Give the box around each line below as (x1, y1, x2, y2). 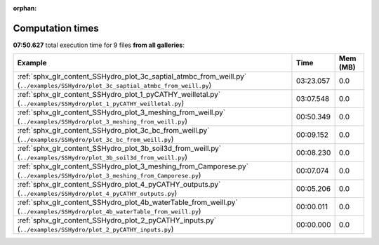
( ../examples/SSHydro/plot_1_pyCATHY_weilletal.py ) (17, 98, 185, 108)
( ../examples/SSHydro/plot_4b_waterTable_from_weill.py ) (17, 206, 201, 216)
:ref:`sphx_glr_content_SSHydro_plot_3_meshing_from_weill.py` (17, 107, 226, 117)
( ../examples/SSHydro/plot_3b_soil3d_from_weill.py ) (17, 152, 188, 162)
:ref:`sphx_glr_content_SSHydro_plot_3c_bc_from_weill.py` (17, 126, 210, 135)
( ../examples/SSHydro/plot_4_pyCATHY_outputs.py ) (17, 188, 178, 198)
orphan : (13, 4, 37, 12)
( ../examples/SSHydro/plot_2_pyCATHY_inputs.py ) (17, 225, 174, 234)
